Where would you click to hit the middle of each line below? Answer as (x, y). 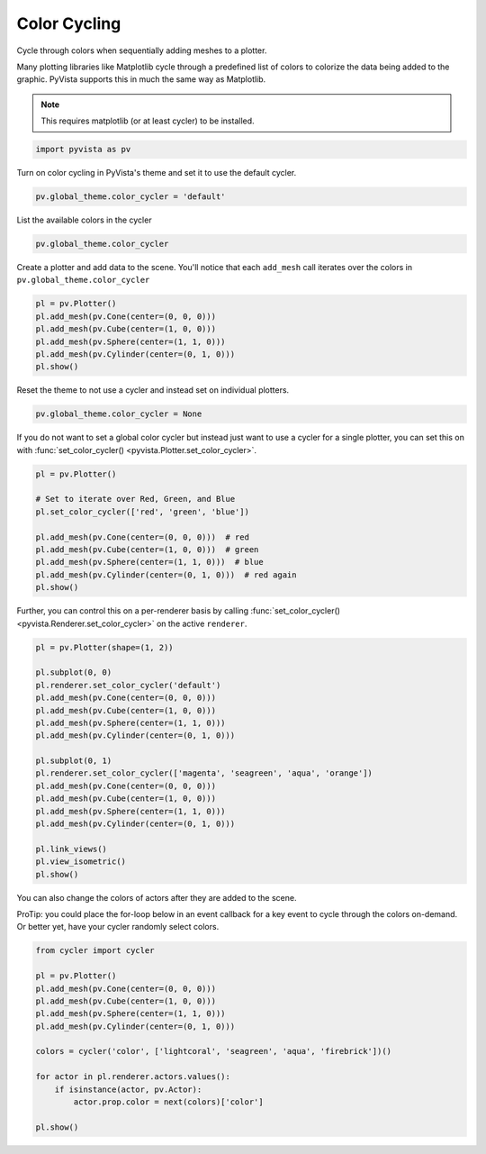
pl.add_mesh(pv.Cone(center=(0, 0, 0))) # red (142, 537)
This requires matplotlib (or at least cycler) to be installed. (148, 121)
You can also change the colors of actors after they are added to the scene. (157, 897)
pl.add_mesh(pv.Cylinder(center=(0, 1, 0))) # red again (166, 575)
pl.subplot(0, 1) (74, 761)
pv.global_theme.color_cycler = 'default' (130, 197)
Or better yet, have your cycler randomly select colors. (118, 927)
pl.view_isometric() (81, 862)
